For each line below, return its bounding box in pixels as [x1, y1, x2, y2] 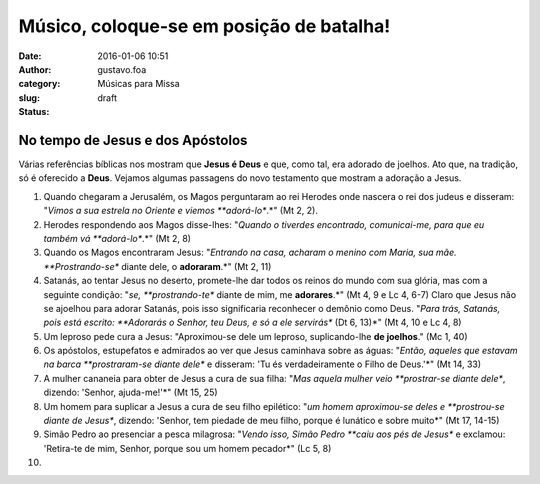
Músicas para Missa [97, 78, 180, 90]
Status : [18, 106, 50, 118]
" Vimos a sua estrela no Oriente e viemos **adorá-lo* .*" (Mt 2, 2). [43, 205, 319, 217]
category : [18, 78, 61, 90]
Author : [18, 63, 52, 75]
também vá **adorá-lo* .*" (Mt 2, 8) [43, 232, 192, 244]
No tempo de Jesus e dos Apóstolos [18, 131, 248, 149]
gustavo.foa [97, 63, 147, 75]
